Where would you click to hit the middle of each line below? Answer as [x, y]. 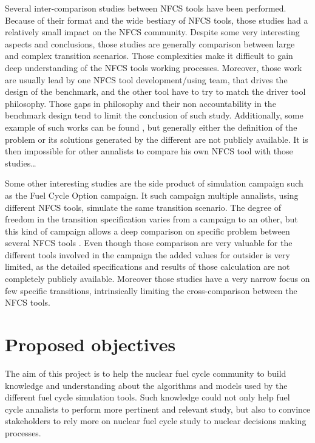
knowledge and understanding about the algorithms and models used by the [146, 385]
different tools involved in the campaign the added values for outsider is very [147, 254]
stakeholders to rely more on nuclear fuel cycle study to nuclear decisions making [156, 421]
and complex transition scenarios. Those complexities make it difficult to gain [149, 56]
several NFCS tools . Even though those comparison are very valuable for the [149, 243]
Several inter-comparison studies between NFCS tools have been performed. [146, 8]
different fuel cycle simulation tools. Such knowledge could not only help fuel [147, 397]
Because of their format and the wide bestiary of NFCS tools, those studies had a [157, 20]
